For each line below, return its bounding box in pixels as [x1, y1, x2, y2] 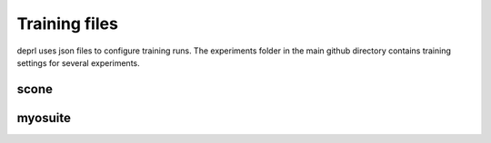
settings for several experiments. [16, 57, 140, 68]
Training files [16, 14, 118, 33]
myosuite [16, 110, 72, 126]
